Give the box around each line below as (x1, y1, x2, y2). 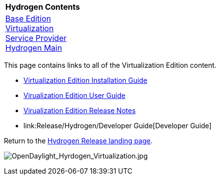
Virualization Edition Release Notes (23, 106, 136, 115)
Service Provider (5, 33, 66, 43)
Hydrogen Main (5, 43, 62, 53)
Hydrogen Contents (5, 2, 80, 12)
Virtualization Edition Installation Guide (23, 76, 148, 84)
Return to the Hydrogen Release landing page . (4, 137, 153, 145)
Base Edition (5, 14, 51, 23)
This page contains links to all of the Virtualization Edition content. (4, 61, 217, 69)
